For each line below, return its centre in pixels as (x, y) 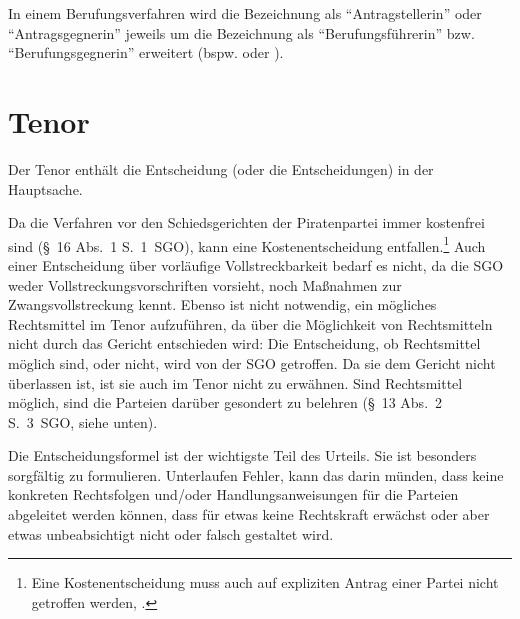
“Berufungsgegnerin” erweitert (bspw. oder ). (146, 52)
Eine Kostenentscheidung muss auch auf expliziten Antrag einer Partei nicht (265, 582)
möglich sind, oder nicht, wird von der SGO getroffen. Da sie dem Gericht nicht (252, 362)
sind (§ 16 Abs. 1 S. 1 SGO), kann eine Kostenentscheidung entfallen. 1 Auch (247, 244)
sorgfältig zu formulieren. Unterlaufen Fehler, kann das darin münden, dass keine (256, 474)
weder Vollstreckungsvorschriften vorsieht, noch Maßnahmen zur (205, 284)
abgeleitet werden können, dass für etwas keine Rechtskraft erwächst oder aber (249, 514)
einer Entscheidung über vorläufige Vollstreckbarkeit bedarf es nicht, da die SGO (256, 264)
